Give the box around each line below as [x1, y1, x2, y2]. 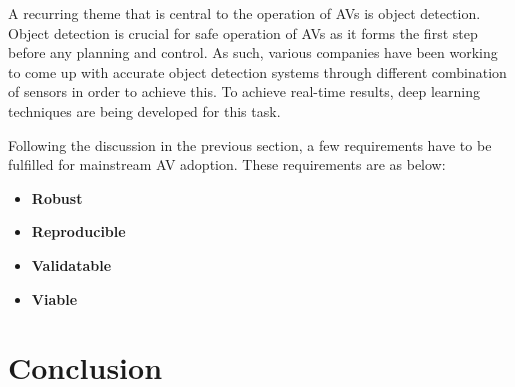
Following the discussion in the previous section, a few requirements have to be [8, 134, 492, 155]
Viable [31, 288, 78, 309]
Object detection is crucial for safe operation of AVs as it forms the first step [8, 22, 478, 43]
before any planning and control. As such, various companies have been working [8, 42, 498, 63]
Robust [31, 187, 83, 208]
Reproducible [31, 221, 126, 242]
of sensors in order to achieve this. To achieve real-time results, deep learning [8, 81, 480, 102]
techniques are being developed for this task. [8, 100, 281, 121]
